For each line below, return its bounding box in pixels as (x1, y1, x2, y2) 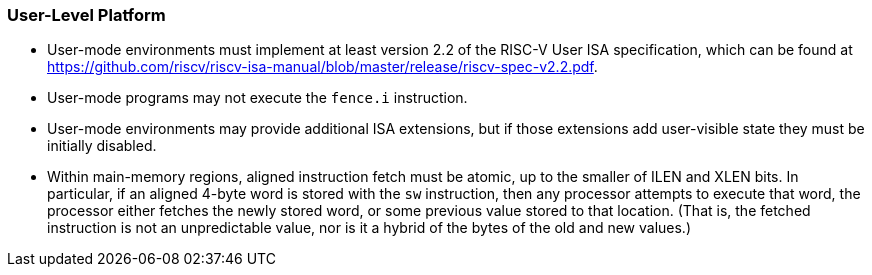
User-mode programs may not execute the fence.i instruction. (47, 89, 468, 107)
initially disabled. (47, 137, 157, 155)
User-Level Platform (7, 5, 166, 25)
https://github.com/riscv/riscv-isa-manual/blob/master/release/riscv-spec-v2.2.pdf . (47, 58, 598, 76)
